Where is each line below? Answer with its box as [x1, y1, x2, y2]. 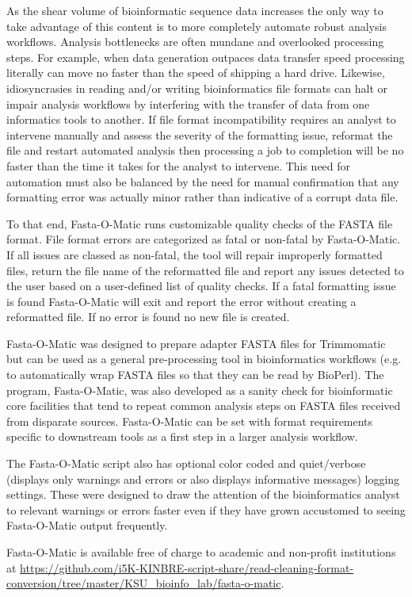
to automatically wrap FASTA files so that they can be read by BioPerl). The [6, 366, 384, 383]
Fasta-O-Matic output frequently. [6, 517, 168, 534]
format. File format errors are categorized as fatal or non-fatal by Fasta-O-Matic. [6, 231, 401, 247]
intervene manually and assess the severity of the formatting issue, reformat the [6, 126, 393, 143]
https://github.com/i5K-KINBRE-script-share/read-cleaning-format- [20, 559, 354, 576]
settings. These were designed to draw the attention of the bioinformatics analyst [6, 486, 400, 503]
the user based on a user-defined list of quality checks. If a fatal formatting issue [6, 277, 396, 294]
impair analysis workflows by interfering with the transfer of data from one [6, 95, 370, 112]
